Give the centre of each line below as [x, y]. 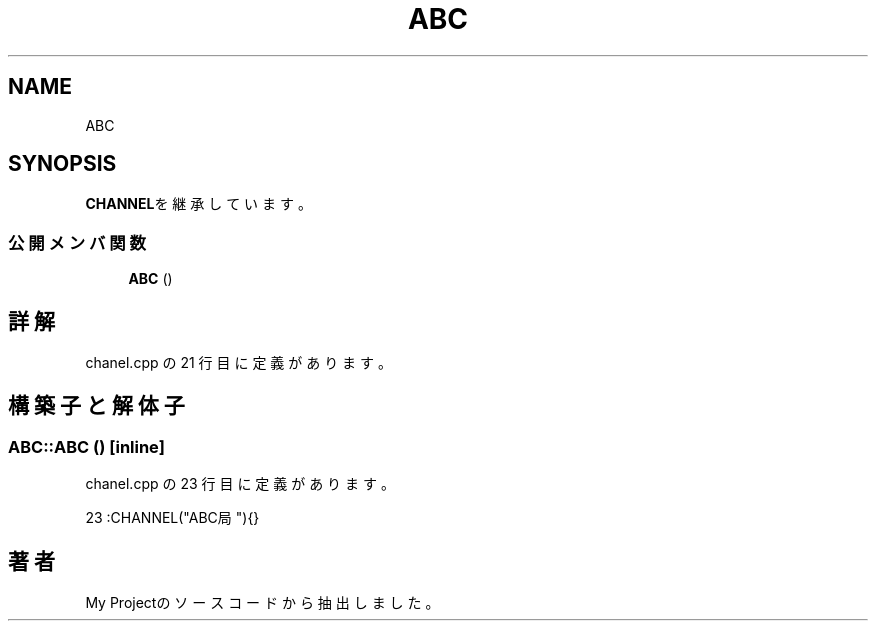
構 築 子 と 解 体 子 [96, 406]
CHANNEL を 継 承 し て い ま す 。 [198, 204]
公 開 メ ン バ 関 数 [77, 242]
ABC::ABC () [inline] [86, 446]
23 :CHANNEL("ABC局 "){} [172, 518]
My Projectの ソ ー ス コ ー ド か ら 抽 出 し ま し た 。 [262, 603]
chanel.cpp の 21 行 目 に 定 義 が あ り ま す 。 [238, 363]
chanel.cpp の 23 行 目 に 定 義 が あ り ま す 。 [240, 484]
